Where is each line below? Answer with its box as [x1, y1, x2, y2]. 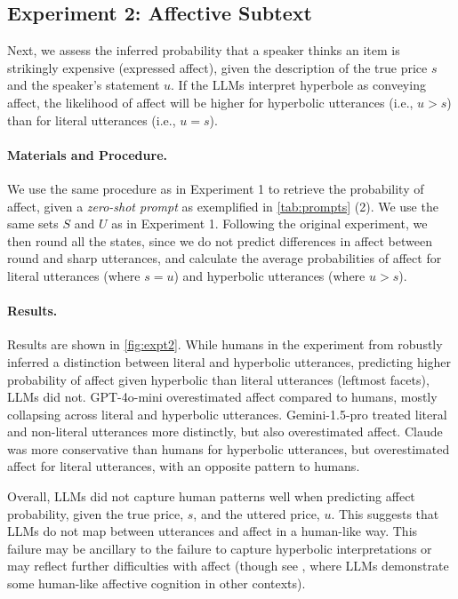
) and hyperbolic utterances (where [173, 266, 366, 284]
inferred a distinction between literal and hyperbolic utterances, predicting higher [7, 352, 452, 371]
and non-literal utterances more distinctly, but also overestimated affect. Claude [7, 422, 443, 441]
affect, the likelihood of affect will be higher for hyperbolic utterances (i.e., [7, 92, 414, 111]
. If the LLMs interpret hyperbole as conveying [171, 76, 426, 94]
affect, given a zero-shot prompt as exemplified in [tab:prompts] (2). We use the [7, 196, 438, 215]
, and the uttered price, [193, 504, 320, 523]
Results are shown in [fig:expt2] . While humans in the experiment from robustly [7, 335, 443, 354]
